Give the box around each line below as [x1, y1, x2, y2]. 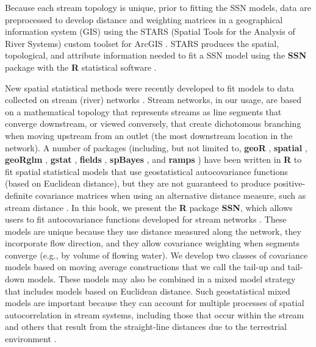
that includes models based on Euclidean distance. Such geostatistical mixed [5, 284, 290, 297]
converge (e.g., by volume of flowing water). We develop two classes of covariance [5, 248, 308, 261]
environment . [5, 332, 57, 345]
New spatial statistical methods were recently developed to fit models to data [5, 81, 294, 94]
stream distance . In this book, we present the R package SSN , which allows [5, 201, 293, 213]
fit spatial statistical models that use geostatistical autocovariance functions [5, 165, 288, 177]
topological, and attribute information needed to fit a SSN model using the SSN [5, 49, 307, 62]
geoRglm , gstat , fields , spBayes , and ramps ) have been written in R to [5, 153, 302, 166]
